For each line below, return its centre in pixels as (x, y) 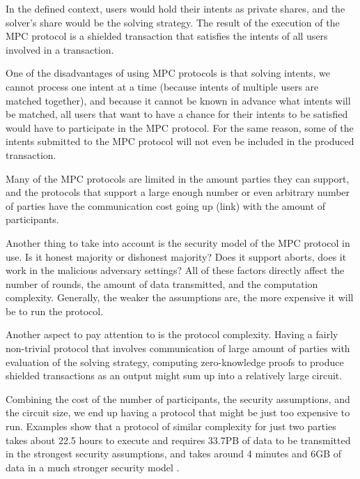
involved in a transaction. (60, 49)
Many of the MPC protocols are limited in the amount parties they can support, (178, 178)
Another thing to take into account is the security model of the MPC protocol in (178, 242)
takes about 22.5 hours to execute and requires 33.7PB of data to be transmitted (178, 440)
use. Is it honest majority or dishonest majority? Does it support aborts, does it (176, 256)
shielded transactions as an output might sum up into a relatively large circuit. (174, 375)
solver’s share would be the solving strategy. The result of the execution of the (173, 22)
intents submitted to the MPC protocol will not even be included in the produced (180, 141)
